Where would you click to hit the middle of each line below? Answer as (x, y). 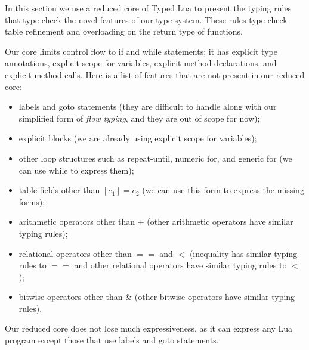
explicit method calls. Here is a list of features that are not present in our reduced (155, 74)
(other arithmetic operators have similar (220, 222)
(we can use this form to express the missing (223, 190)
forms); (32, 201)
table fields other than (59, 190)
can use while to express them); (76, 170)
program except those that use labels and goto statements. (112, 340)
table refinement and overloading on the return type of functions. (124, 31)
